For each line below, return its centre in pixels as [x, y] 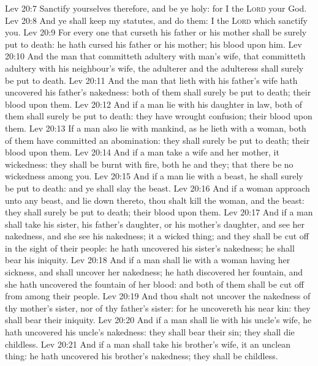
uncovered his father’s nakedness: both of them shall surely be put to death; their [158, 92]
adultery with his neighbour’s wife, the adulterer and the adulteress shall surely [154, 68]
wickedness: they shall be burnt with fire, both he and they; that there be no [149, 164]
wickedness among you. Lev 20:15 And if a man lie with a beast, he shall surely [154, 176]
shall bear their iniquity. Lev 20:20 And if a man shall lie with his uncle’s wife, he [158, 320]
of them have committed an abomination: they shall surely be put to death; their [157, 140]
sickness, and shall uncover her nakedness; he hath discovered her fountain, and [154, 272]
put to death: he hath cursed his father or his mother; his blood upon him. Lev [153, 44]
